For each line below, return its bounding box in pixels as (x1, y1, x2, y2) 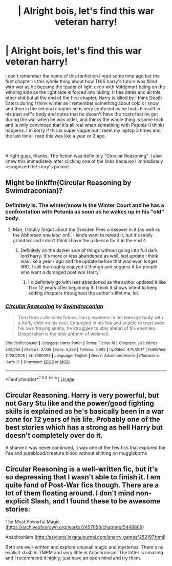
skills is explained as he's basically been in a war (5, 407, 164, 416)
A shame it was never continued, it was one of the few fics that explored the (5, 444, 166, 451)
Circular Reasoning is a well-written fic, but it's (5, 465, 158, 474)
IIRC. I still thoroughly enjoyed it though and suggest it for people (20, 263, 158, 269)
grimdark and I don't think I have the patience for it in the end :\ (12, 237, 146, 243)
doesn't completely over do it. (5, 431, 103, 440)
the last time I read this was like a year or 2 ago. (5, 132, 106, 139)
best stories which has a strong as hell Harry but (5, 423, 163, 432)
